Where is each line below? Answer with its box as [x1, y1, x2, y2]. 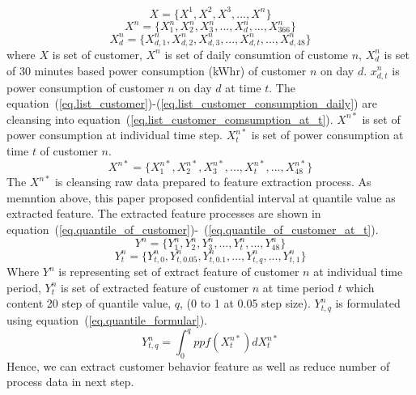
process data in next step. [6, 373, 134, 390]
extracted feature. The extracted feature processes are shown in [6, 205, 321, 222]
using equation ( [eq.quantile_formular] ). [6, 311, 207, 328]
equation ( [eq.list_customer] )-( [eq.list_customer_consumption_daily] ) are [6, 95, 377, 112]
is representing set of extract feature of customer [58, 263, 299, 280]
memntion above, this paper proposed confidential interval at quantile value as [6, 189, 396, 206]
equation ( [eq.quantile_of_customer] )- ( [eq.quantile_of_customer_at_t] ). [6, 220, 379, 237]
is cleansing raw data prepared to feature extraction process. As [54, 173, 371, 190]
